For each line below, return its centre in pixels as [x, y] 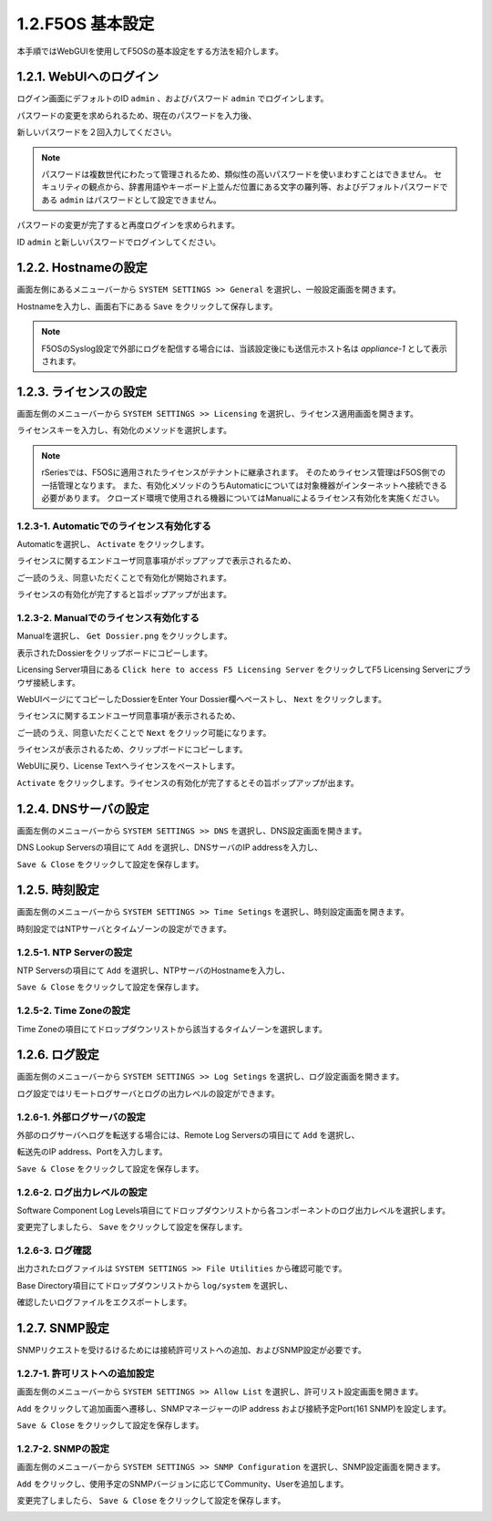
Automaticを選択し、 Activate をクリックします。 [113, 544]
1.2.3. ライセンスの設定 [82, 392]
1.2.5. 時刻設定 [58, 890]
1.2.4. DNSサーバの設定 [83, 808]
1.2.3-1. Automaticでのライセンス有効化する [114, 526]
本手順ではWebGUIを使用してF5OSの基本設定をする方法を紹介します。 [150, 51]
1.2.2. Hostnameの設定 [82, 268]
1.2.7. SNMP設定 [63, 1328]
